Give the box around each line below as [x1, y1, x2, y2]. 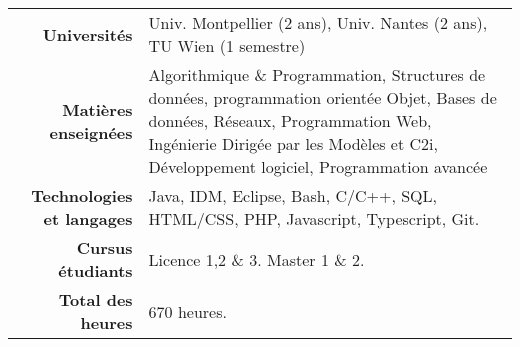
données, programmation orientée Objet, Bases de [148, 86, 497, 109]
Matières [62, 97, 133, 121]
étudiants [58, 259, 133, 282]
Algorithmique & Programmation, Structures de [148, 63, 486, 86]
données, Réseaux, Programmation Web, [148, 109, 432, 132]
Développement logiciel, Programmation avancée [148, 155, 488, 178]
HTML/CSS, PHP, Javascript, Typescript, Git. [148, 207, 480, 230]
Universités [42, 22, 133, 46]
